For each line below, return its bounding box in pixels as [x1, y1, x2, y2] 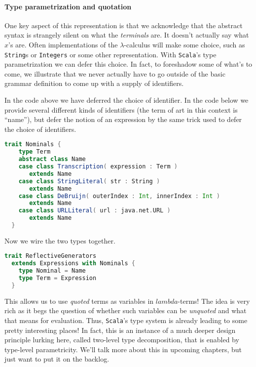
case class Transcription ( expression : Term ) [18, 163, 178, 170]
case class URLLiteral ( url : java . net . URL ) [18, 207, 171, 214]
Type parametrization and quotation [4, 1, 132, 11]
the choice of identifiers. [4, 123, 76, 134]
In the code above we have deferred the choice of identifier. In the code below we [4, 95, 249, 105]
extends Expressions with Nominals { [11, 260, 135, 267]
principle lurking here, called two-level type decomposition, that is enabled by [4, 334, 239, 345]
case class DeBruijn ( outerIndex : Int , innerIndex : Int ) [18, 192, 220, 200]
